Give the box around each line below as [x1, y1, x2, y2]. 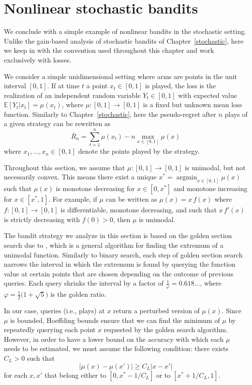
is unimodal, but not [184, 162, 246, 172]
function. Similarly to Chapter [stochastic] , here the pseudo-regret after [4, 109, 216, 119]
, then [113, 214, 131, 224]
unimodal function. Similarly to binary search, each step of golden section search [4, 249, 243, 259]
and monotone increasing [173, 183, 248, 193]
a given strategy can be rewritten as [4, 118, 111, 128]
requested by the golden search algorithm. [104, 324, 228, 335]
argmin [176, 174, 197, 181]
